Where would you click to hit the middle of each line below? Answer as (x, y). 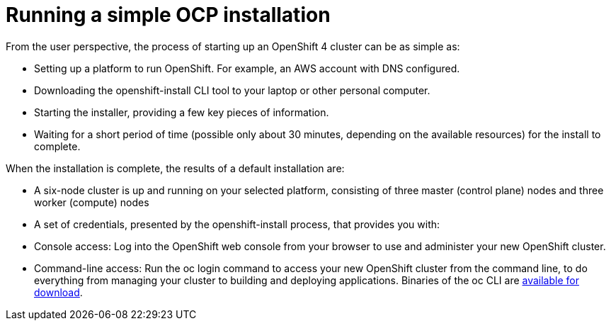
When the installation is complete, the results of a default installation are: (175, 168)
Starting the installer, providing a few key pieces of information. (182, 112)
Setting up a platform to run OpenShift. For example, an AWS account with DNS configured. (247, 68)
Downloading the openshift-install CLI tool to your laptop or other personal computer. (232, 90)
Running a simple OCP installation (168, 15)
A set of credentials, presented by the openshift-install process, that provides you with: (237, 224)
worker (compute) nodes (92, 202)
